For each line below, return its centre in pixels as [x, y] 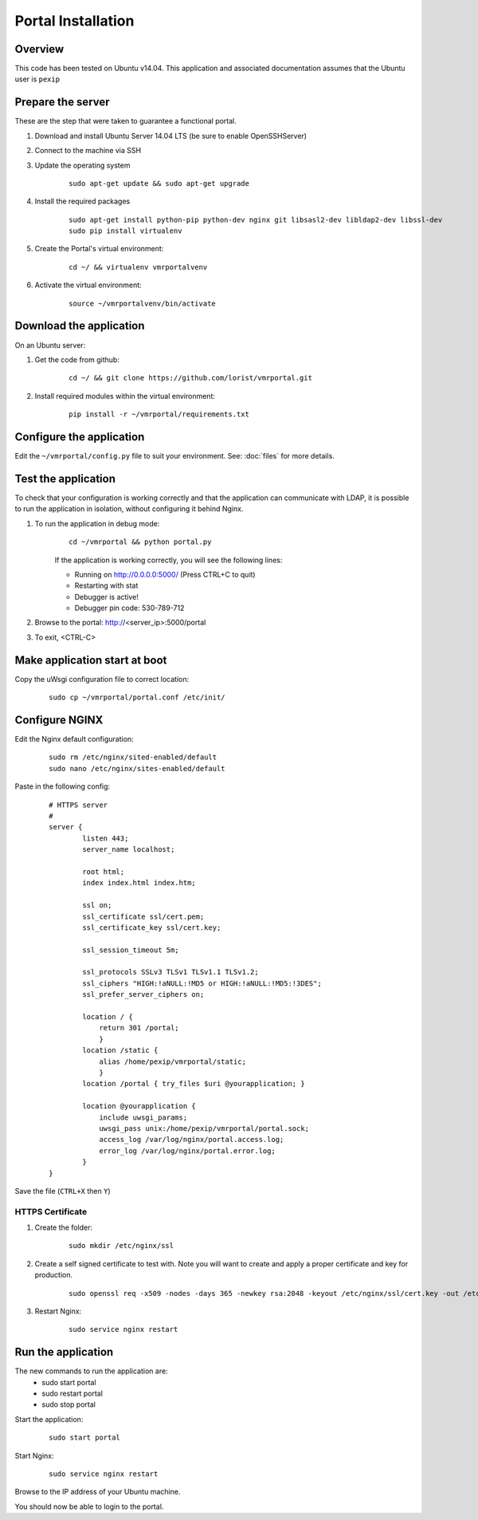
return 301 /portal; [139, 1028]
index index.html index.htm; [139, 883]
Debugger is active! [106, 597]
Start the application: [49, 1419]
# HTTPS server [78, 805]
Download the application [80, 326]
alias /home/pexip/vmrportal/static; [173, 1061]
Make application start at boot [91, 660]
